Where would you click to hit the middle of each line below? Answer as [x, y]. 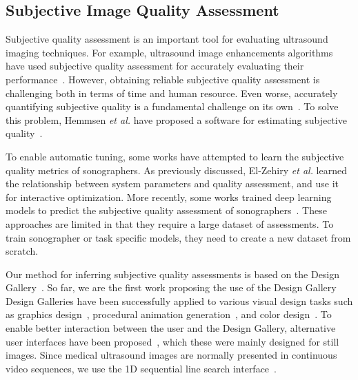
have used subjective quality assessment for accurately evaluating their [155, 66]
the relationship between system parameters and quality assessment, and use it [172, 183]
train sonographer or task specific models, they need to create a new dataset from [178, 237]
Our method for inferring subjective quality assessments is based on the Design [173, 274]
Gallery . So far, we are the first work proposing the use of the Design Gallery [171, 287]
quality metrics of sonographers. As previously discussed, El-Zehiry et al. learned [176, 170]
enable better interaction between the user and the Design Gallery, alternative [171, 328]
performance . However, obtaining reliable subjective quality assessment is [163, 79]
